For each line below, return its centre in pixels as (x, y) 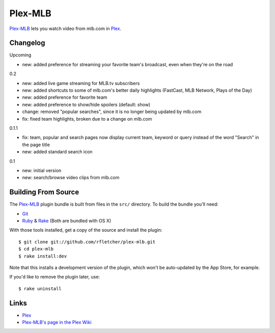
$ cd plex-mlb (36, 249)
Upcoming (20, 55)
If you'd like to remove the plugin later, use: (55, 277)
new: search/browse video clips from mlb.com (71, 178)
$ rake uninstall (40, 288)
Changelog (27, 43)
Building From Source (44, 192)
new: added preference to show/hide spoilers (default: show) (86, 104)
